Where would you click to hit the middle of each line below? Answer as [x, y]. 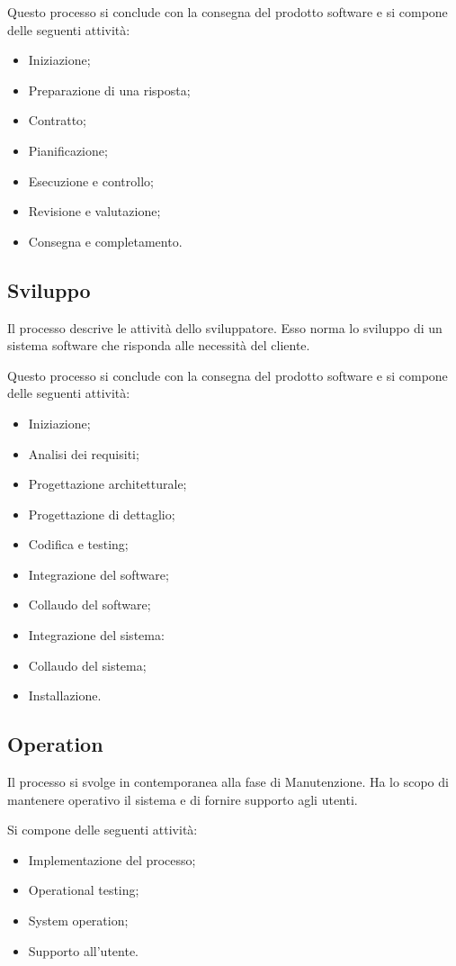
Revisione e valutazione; [94, 211]
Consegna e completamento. [105, 241]
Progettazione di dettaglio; [102, 514]
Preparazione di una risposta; [109, 90]
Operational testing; [84, 890]
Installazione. [65, 695]
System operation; [78, 921]
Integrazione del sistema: [96, 635]
